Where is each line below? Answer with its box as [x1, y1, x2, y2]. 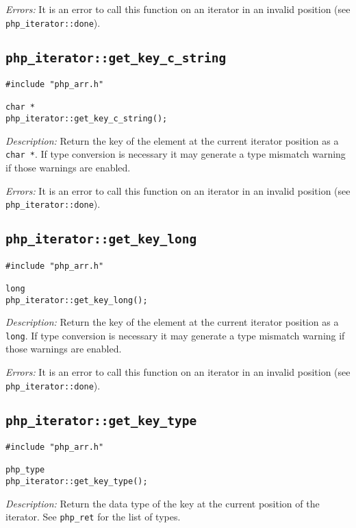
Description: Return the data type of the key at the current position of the [5, 496, 320, 510]
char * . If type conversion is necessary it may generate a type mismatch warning [5, 147, 346, 161]
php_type [5, 465, 45, 475]
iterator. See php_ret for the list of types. [5, 509, 181, 524]
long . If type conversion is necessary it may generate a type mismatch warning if [5, 328, 345, 342]
